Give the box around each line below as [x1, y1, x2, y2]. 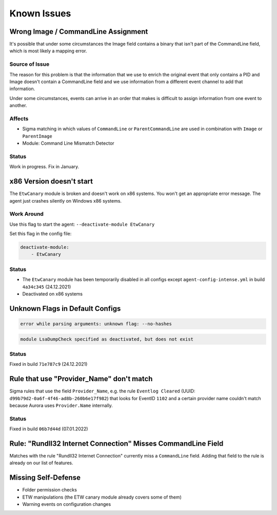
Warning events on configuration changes [22, 501, 111, 507]
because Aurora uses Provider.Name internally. [9, 402, 113, 408]
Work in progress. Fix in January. [9, 164, 80, 170]
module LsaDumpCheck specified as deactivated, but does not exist [20, 336, 194, 342]
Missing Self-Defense [9, 473, 81, 482]
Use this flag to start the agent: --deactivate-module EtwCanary [9, 221, 155, 227]
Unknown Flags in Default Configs [9, 304, 121, 313]
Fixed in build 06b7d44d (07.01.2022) [9, 426, 88, 432]
